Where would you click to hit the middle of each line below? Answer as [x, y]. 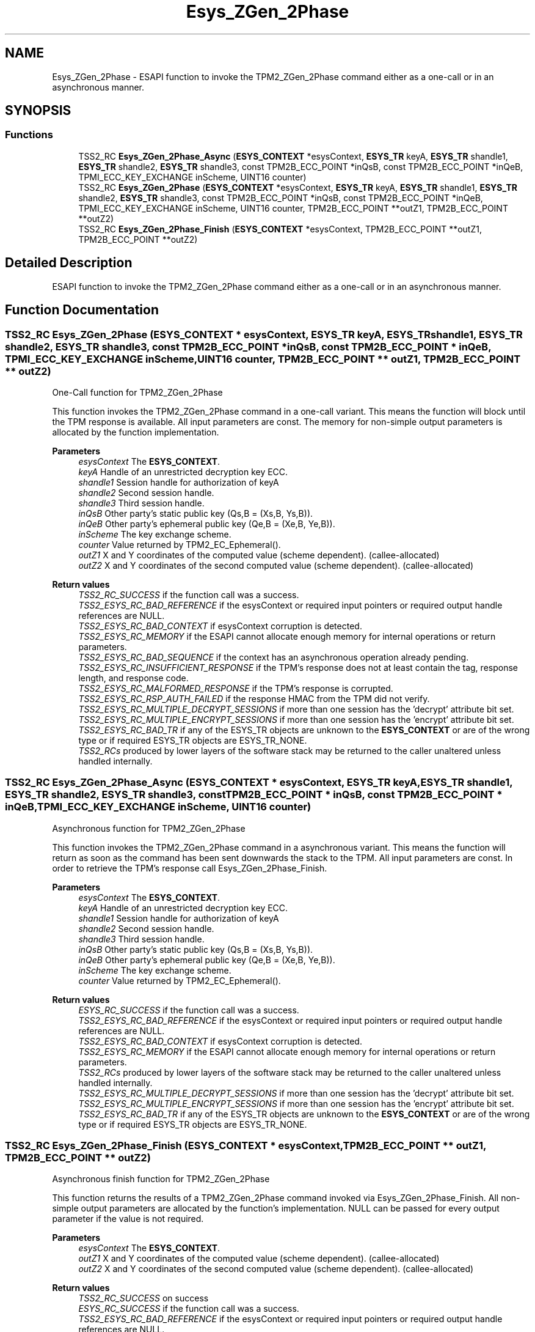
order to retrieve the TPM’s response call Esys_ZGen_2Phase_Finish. [190, 868]
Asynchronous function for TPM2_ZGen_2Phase [149, 828]
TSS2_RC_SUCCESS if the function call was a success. [189, 594]
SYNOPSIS [38, 111]
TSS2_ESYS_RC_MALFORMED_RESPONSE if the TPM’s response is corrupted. [236, 688]
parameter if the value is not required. [128, 1219]
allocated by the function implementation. [136, 432]
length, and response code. [133, 678]
